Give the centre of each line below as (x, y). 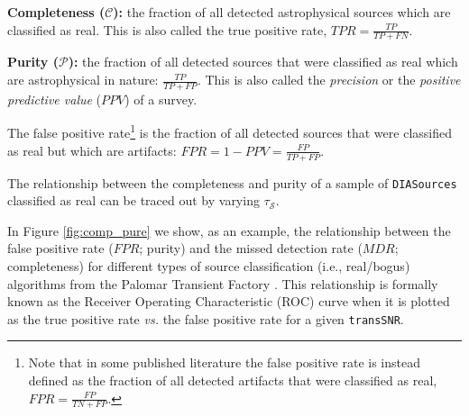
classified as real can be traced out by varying (133, 200)
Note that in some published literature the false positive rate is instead (224, 362)
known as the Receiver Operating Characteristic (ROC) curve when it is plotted (229, 301)
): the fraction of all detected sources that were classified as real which (263, 62)
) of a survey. (161, 99)
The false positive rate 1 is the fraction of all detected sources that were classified (230, 131)
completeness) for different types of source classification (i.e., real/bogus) (209, 265)
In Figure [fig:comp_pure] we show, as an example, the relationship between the (229, 230)
